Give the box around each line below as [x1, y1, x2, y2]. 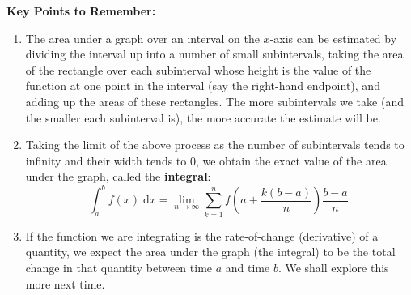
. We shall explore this [278, 259, 389, 276]
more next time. [25, 275, 105, 292]
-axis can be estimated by [269, 29, 397, 46]
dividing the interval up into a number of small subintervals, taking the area [25, 45, 404, 62]
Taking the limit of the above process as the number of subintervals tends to [25, 136, 405, 153]
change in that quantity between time [25, 259, 213, 276]
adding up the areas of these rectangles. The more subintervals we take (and [25, 92, 404, 109]
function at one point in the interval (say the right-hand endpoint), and [25, 77, 380, 94]
